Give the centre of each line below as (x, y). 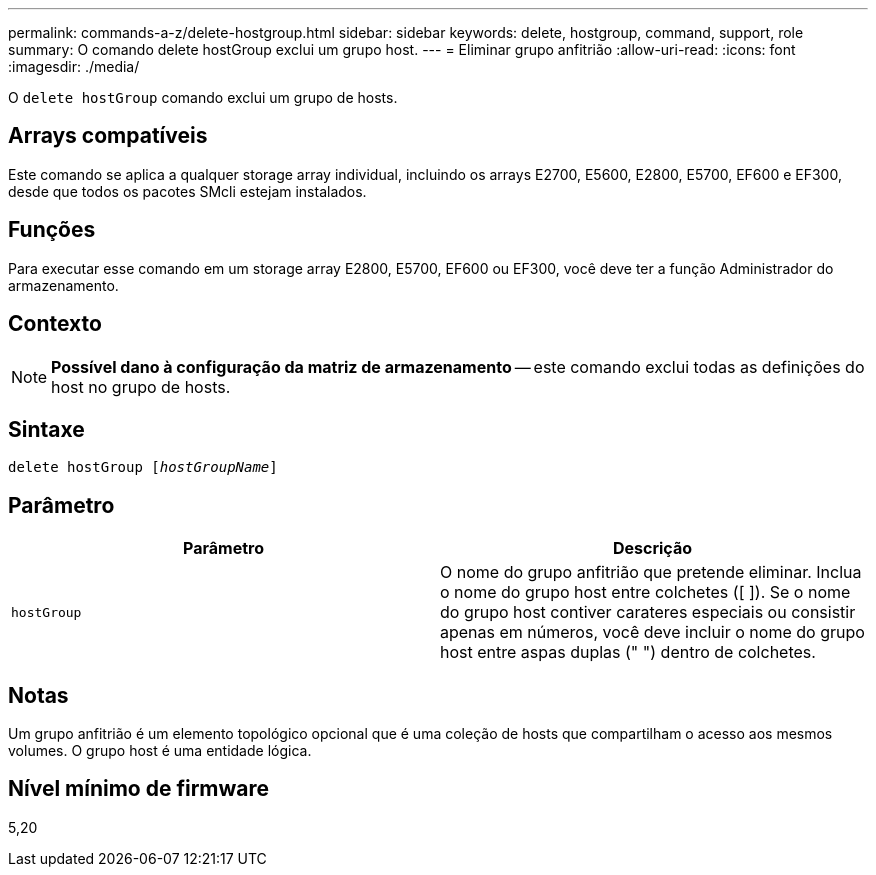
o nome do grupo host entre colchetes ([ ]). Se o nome (645, 592)
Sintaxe (46, 429)
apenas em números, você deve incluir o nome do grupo (652, 632)
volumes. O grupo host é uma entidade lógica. (160, 751)
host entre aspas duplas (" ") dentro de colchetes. (628, 652)
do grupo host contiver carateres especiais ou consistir (648, 612)
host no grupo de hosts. (141, 386)
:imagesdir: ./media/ (74, 66)
